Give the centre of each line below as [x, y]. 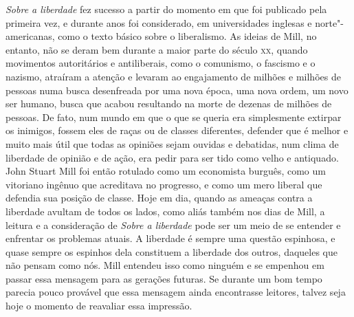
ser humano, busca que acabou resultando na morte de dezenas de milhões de [169, 103]
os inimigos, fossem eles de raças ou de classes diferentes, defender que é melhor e [177, 130]
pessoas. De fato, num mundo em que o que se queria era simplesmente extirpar [174, 117]
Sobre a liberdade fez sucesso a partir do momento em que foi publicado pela [166, 9]
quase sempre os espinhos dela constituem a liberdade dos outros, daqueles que [172, 251]
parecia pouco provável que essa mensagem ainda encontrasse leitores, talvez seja [176, 292]
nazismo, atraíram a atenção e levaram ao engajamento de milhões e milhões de [173, 76]
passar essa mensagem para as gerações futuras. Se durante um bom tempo [164, 278]
